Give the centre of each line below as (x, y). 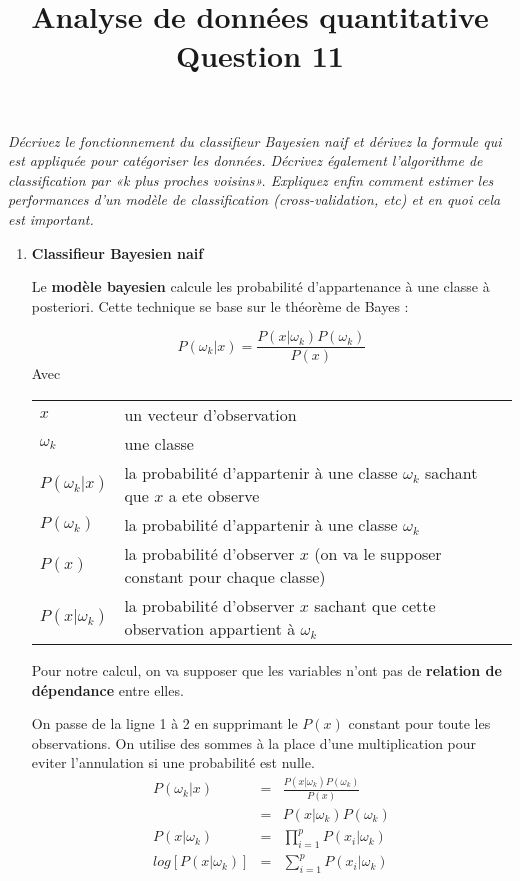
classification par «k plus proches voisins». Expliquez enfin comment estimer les (251, 179)
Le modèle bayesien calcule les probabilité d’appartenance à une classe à (260, 286)
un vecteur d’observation (210, 414)
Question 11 (260, 55)
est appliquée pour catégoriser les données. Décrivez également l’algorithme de (245, 160)
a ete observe (214, 495)
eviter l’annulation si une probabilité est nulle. (173, 762)
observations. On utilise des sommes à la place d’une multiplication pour (254, 742)
